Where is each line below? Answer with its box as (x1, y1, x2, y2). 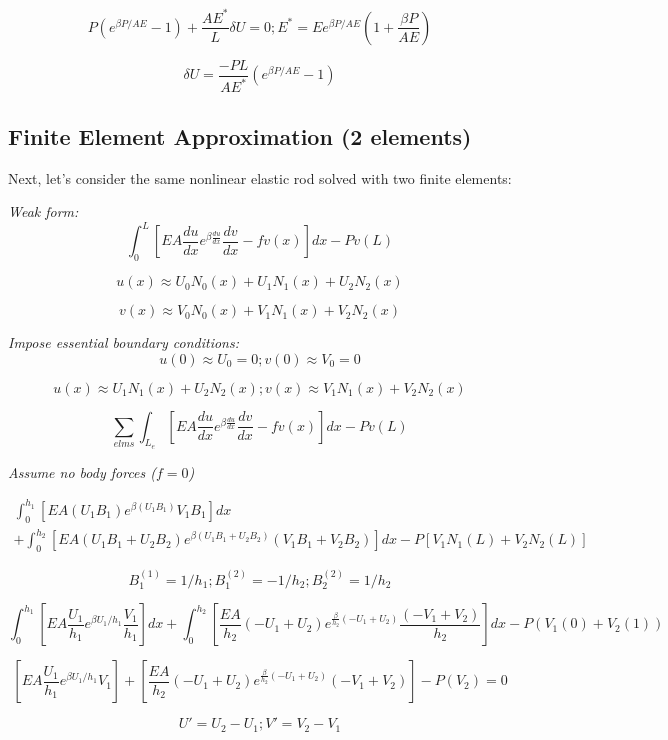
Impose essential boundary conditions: (8, 332, 240, 353)
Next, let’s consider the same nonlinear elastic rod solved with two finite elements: (8, 167, 512, 188)
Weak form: (8, 201, 79, 222)
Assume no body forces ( (8, 461, 157, 482)
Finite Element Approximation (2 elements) (8, 120, 472, 151)
